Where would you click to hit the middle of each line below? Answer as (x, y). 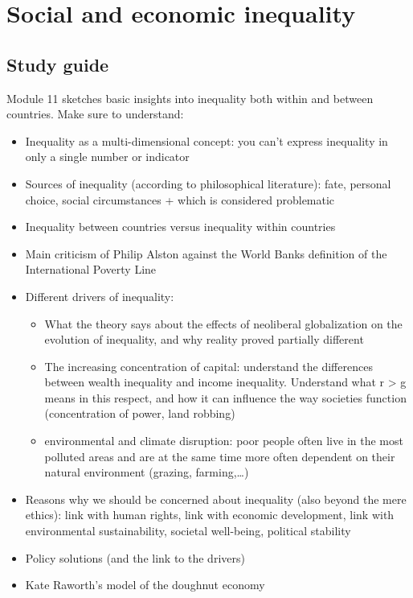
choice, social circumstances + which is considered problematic (180, 199)
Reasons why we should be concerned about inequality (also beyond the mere (216, 499)
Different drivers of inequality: (100, 296)
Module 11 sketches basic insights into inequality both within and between (190, 98)
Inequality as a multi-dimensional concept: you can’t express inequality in (206, 140)
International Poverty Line (91, 269)
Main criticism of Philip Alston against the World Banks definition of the (206, 253)
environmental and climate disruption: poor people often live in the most (224, 441)
